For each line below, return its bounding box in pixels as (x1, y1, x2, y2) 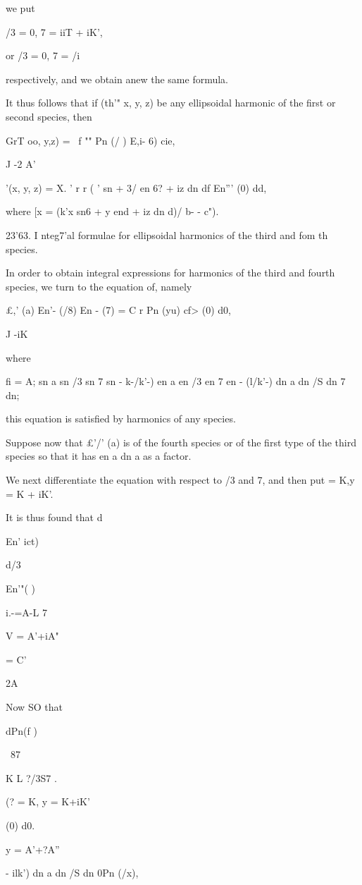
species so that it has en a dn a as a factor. (6, 448, 192, 463)
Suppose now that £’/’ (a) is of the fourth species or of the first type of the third (6, 434, 356, 449)
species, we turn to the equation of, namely (6, 279, 192, 293)
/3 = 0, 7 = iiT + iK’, (6, 24, 103, 39)
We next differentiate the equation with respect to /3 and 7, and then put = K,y (6, 472, 355, 487)
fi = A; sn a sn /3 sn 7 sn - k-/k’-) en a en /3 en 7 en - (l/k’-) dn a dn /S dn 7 (6, 374, 346, 389)
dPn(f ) (6, 723, 37, 738)
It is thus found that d (6, 510, 103, 525)
